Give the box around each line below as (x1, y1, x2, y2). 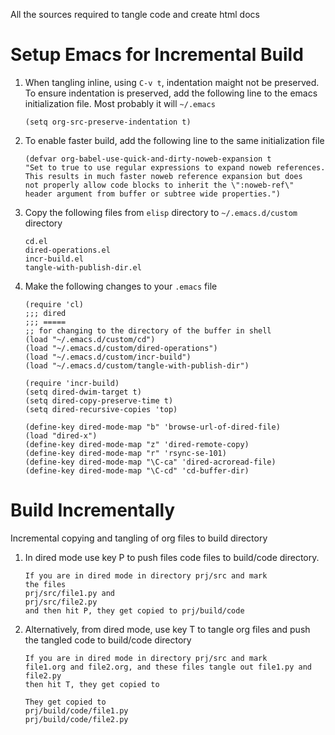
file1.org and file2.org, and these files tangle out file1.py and (24, 662, 312, 672)
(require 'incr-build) (24, 378, 120, 388)
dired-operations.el (24, 245, 111, 255)
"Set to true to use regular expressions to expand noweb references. (24, 162, 326, 173)
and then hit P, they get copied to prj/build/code (24, 605, 245, 616)
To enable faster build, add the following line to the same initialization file (24, 134, 325, 146)
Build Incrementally (10, 499, 176, 522)
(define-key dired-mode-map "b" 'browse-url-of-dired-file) (24, 422, 281, 432)
